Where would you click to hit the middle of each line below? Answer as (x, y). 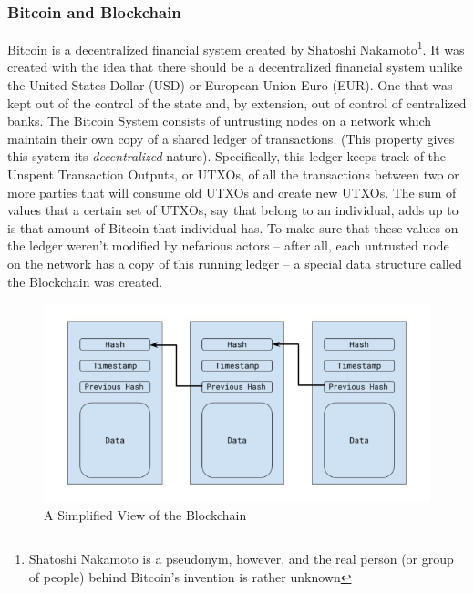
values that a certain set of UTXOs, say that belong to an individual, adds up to (233, 210)
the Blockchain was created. (85, 281)
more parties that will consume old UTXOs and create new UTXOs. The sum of (232, 192)
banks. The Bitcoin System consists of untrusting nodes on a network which (220, 121)
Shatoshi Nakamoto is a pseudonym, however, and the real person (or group (241, 559)
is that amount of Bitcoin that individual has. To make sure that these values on (233, 227)
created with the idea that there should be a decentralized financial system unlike (235, 67)
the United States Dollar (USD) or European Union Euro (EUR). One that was (230, 85)
